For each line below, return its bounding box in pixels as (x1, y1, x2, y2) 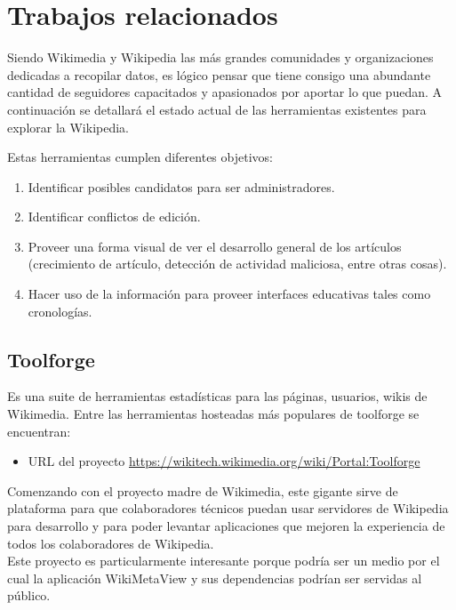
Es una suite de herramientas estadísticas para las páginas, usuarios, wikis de (7, 387, 428, 405)
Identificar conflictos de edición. (28, 207, 201, 226)
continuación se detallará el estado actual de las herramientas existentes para (7, 100, 427, 118)
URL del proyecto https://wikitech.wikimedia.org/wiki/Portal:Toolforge (28, 452, 420, 470)
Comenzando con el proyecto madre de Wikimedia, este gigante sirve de (7, 481, 398, 500)
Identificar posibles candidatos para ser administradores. (28, 177, 335, 196)
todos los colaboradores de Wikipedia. (7, 534, 214, 552)
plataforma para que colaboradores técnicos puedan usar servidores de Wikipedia (7, 499, 449, 518)
